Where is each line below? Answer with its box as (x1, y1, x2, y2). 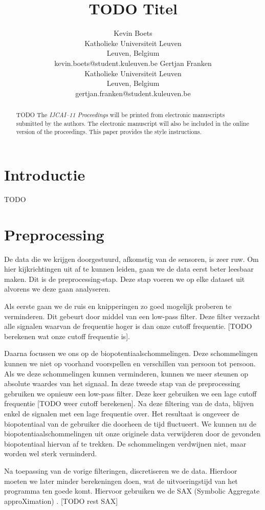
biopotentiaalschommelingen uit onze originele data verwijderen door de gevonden (4, 428, 261, 439)
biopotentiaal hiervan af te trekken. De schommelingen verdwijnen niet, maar (4, 438, 247, 449)
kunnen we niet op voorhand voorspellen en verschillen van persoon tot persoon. (4, 358, 256, 369)
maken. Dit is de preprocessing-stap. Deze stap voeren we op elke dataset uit (4, 273, 245, 284)
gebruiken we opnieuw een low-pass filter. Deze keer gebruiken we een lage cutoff (4, 388, 257, 398)
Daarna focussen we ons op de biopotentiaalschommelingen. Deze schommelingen (4, 348, 258, 359)
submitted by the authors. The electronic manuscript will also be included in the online (16, 119, 249, 127)
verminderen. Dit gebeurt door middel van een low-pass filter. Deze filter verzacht (4, 311, 260, 321)
